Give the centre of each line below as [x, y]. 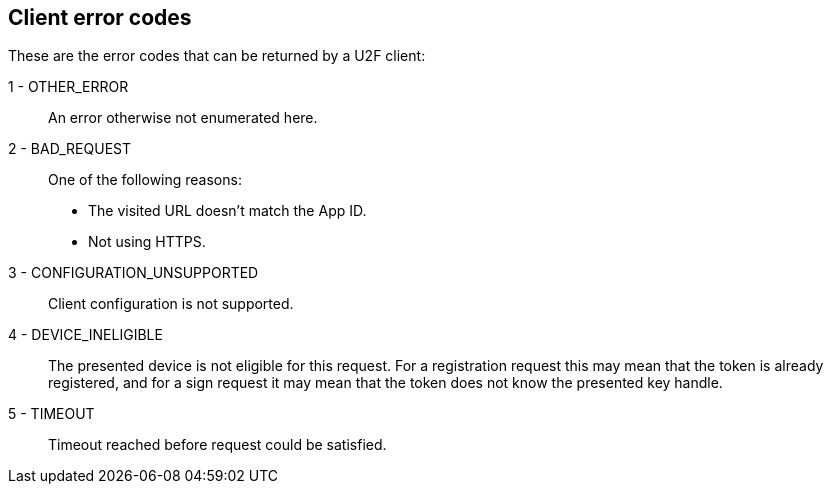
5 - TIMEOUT [51, 414]
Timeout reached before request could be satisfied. [217, 445]
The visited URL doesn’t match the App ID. [227, 211]
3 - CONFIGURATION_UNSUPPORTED [133, 273]
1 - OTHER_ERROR [68, 87]
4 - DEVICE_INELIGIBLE [85, 335]
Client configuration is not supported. [171, 304]
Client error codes [100, 17]
